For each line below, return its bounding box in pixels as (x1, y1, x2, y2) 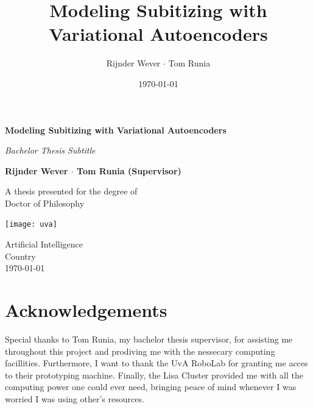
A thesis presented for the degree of (5, 185, 138, 197)
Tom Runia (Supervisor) (77, 164, 181, 177)
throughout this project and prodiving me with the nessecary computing (5, 344, 275, 357)
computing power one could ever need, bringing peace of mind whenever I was (5, 380, 297, 393)
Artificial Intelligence (5, 238, 83, 251)
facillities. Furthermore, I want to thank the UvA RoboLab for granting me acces (5, 357, 308, 369)
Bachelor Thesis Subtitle (5, 144, 96, 157)
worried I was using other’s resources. (5, 393, 144, 405)
